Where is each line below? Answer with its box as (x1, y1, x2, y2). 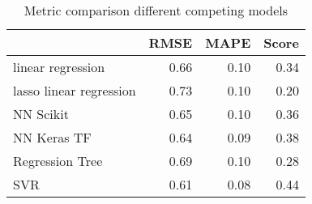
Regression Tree (13, 151, 103, 170)
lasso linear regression (13, 81, 136, 100)
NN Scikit (13, 104, 69, 123)
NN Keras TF (13, 128, 92, 147)
